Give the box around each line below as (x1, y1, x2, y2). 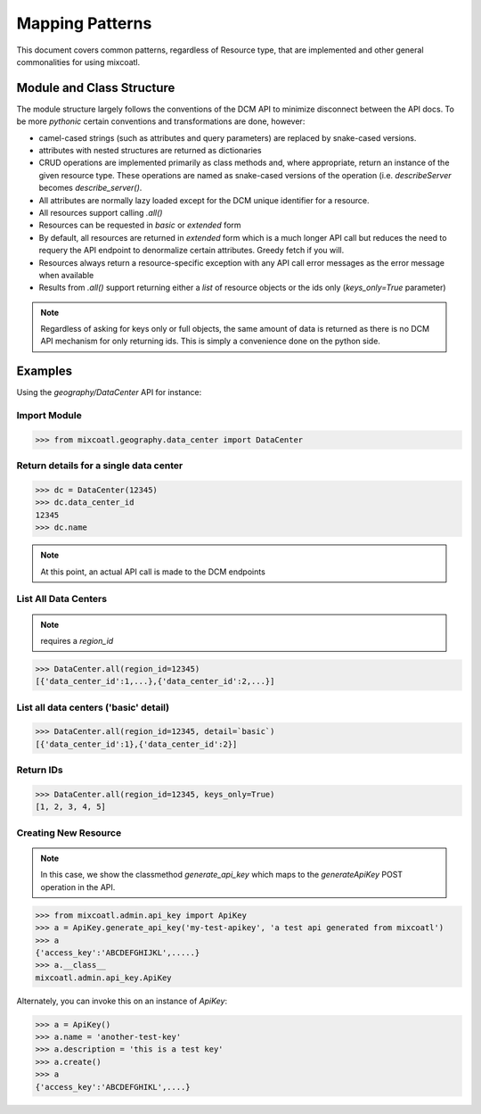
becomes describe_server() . (38, 183, 143, 194)
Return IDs (16, 763, 63, 776)
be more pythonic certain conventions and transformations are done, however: (16, 116, 306, 127)
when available (38, 269, 94, 280)
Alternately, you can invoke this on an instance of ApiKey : (16, 995, 227, 1006)
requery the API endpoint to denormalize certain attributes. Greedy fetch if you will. (38, 245, 345, 256)
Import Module (16, 409, 82, 422)
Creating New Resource (16, 826, 122, 838)
